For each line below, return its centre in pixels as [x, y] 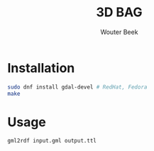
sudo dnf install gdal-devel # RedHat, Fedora [77, 87]
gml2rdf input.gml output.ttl [52, 141]
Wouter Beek [119, 32]
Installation [41, 68]
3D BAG [119, 12]
